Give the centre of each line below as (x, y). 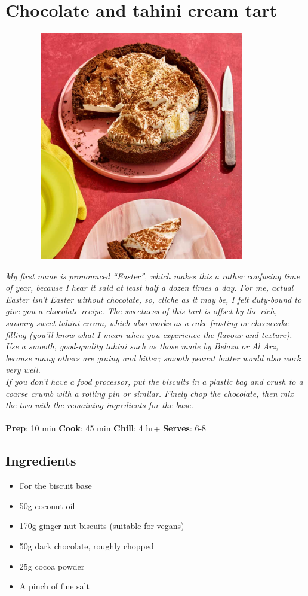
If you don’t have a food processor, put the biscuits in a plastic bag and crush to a (154, 381)
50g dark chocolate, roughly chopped (87, 545)
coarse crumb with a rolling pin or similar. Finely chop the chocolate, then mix (150, 393)
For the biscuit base (56, 486)
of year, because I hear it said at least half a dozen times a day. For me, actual (150, 288)
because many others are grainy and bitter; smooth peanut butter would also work (153, 358)
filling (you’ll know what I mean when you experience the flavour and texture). (149, 334)
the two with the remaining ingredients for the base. (99, 405)
